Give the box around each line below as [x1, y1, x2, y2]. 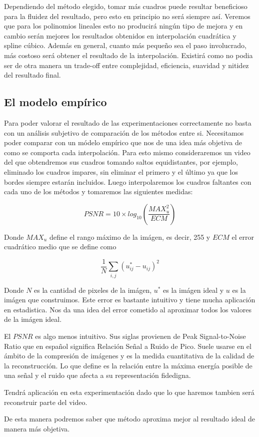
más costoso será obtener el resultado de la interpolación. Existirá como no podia [4, 50, 253, 60]
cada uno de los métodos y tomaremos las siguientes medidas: [4, 186, 193, 197]
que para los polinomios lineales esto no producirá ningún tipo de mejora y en [4, 21, 243, 31]
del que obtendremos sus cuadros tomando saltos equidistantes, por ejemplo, [4, 157, 238, 167]
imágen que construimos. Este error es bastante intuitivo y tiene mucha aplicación [4, 294, 255, 305]
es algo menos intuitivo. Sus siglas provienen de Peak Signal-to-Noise [35, 331, 246, 341]
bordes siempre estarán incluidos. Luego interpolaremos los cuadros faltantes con [4, 176, 251, 187]
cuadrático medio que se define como [4, 241, 116, 252]
